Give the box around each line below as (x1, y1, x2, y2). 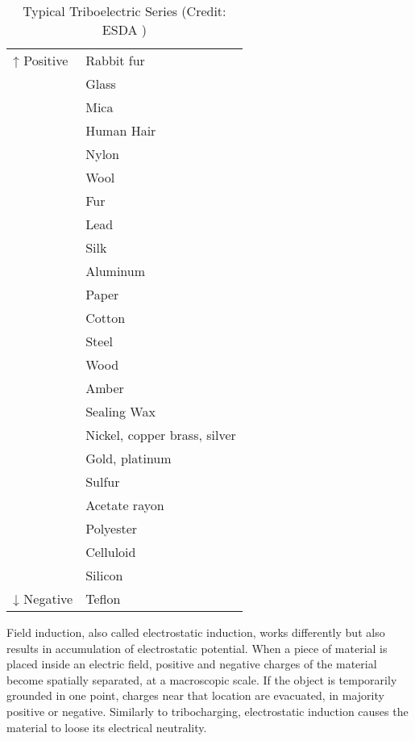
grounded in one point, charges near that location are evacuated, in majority (6, 687, 384, 704)
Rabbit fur (85, 51, 145, 69)
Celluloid (85, 542, 136, 561)
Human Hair (85, 121, 156, 140)
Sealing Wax (85, 402, 156, 421)
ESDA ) (102, 20, 147, 39)
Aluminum (85, 262, 146, 280)
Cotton (85, 308, 126, 327)
